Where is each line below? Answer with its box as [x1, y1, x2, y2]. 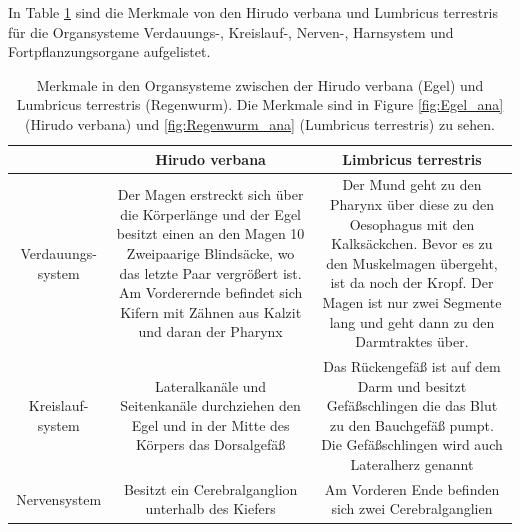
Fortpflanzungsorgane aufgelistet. [8, 41, 211, 62]
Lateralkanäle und [155, 375, 267, 396]
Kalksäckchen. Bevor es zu [331, 233, 493, 254]
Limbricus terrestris [342, 148, 482, 169]
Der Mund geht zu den [342, 174, 482, 195]
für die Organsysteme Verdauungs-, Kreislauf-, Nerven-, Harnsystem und [8, 21, 454, 42]
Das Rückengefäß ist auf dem [323, 356, 501, 376]
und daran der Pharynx [138, 321, 283, 342]
